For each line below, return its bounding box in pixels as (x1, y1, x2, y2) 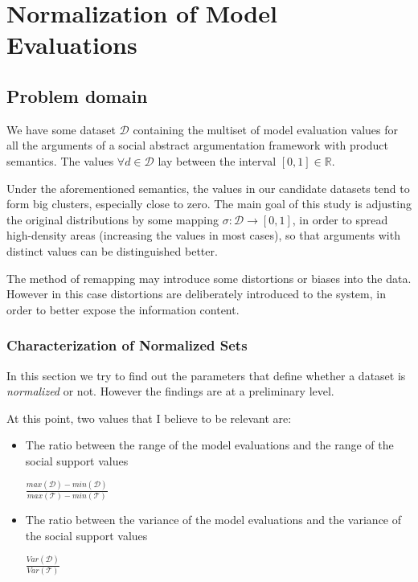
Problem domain (6, 83, 148, 108)
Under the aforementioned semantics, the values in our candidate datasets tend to (6, 179, 410, 196)
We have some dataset (6, 121, 116, 137)
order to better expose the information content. (6, 301, 240, 318)
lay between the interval (158, 152, 277, 169)
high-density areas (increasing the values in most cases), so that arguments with (6, 227, 400, 244)
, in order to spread (292, 211, 388, 227)
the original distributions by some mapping (6, 211, 219, 227)
